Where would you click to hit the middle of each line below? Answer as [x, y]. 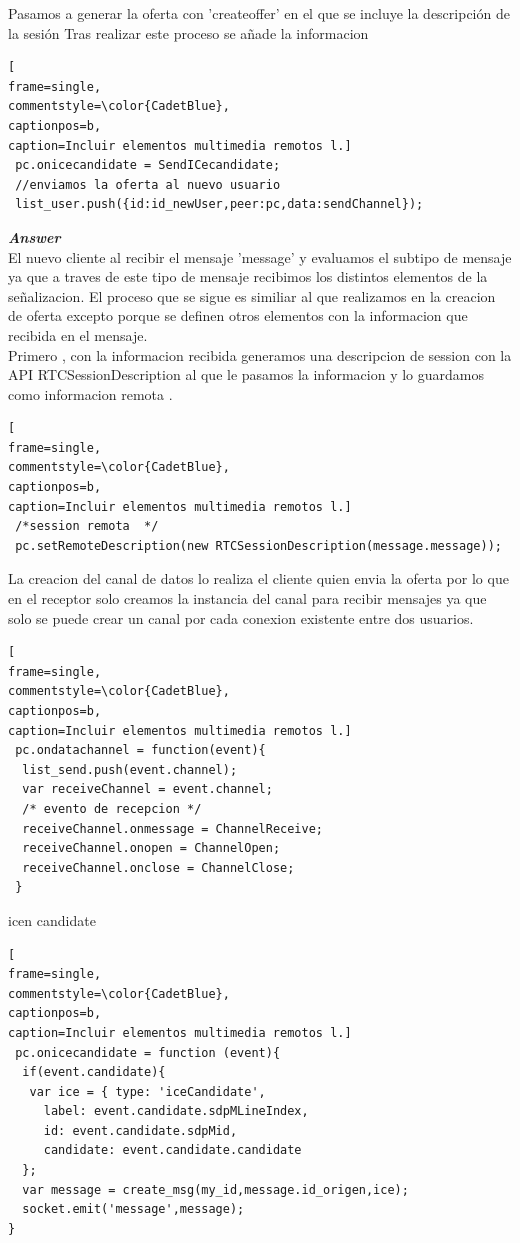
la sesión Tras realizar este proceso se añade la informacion [188, 32]
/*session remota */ [87, 526]
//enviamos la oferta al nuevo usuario [148, 184]
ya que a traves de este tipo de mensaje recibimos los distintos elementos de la [248, 276]
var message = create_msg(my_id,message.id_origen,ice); [215, 1189]
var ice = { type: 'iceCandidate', [147, 1091]
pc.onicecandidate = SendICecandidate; [148, 165]
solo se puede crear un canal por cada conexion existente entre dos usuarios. [241, 617]
